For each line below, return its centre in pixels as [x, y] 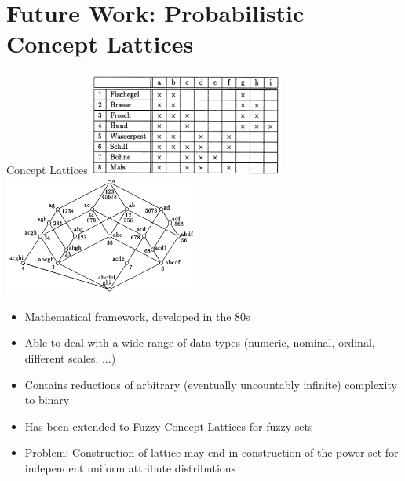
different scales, [62, 358]
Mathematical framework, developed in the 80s [137, 316]
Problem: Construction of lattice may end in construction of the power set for [212, 452]
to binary [47, 400]
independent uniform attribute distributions [130, 468]
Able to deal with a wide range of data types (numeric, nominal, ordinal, [200, 343]
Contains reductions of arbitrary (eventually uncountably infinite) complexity [211, 384]
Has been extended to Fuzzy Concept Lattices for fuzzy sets [169, 426]
